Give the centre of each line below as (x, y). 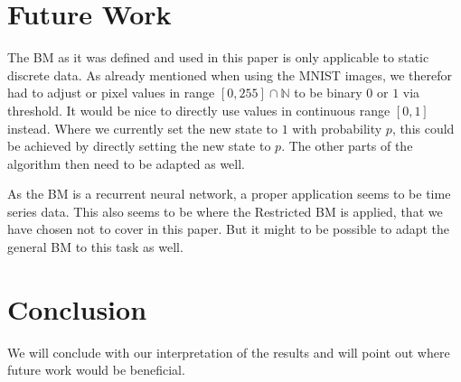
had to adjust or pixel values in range (111, 93)
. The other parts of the (347, 146)
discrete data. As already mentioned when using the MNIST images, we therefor (230, 75)
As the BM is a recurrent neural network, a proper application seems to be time (229, 194)
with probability (337, 128)
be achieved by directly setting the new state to (139, 146)
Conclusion (77, 308)
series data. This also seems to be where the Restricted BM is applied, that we (225, 211)
